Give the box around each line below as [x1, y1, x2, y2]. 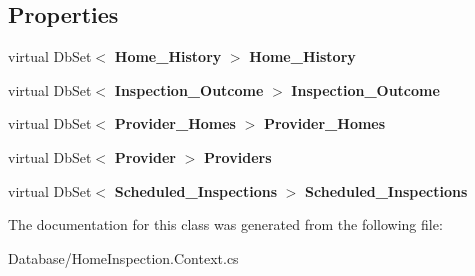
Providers [203, 146, 272, 167]
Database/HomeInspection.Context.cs [8, 247, 239, 268]
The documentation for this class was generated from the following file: [8, 214, 443, 235]
